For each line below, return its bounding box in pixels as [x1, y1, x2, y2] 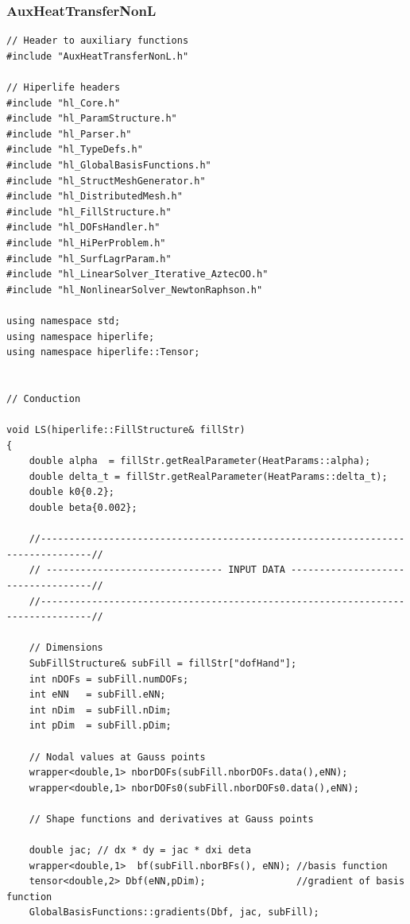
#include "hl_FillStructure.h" [6, 206, 172, 218]
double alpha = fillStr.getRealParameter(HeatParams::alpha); [29, 455, 371, 467]
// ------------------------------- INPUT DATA [29, 564, 285, 576]
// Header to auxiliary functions [6, 35, 189, 47]
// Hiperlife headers [6, 82, 121, 93]
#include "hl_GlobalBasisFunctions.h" [6, 159, 211, 171]
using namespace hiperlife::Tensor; [6, 346, 200, 358]
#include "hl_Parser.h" [6, 128, 132, 140]
